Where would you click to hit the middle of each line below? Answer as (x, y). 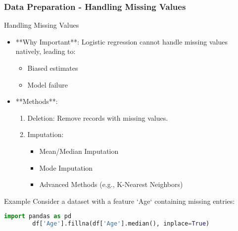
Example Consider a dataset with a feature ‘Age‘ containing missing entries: (119, 201)
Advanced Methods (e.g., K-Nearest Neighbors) (111, 184)
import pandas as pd (38, 216)
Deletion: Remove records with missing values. (98, 117)
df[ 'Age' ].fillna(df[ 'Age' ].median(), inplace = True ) (121, 224)
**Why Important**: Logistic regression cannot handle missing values (121, 41)
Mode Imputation (66, 167)
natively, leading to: (46, 51)
